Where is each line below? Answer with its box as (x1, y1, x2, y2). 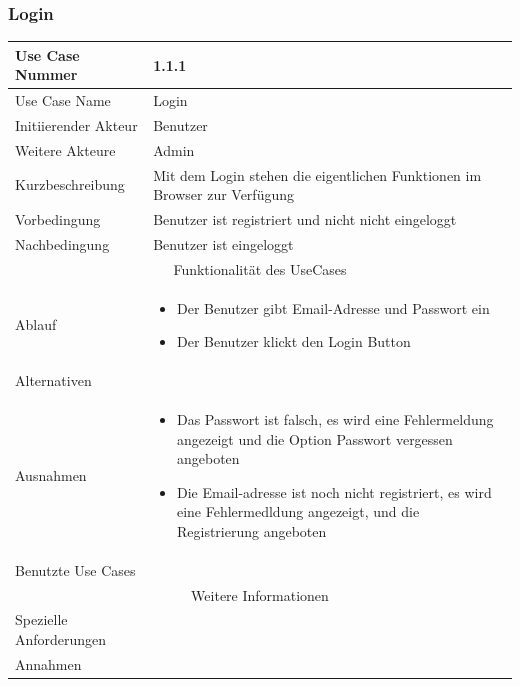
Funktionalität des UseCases (173, 258, 347, 279)
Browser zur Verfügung (153, 184, 294, 205)
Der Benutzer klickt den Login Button (176, 331, 411, 352)
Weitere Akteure (15, 139, 116, 160)
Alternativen (15, 370, 92, 391)
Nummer (15, 64, 78, 85)
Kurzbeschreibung (15, 174, 125, 195)
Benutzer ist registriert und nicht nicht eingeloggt (153, 209, 457, 230)
